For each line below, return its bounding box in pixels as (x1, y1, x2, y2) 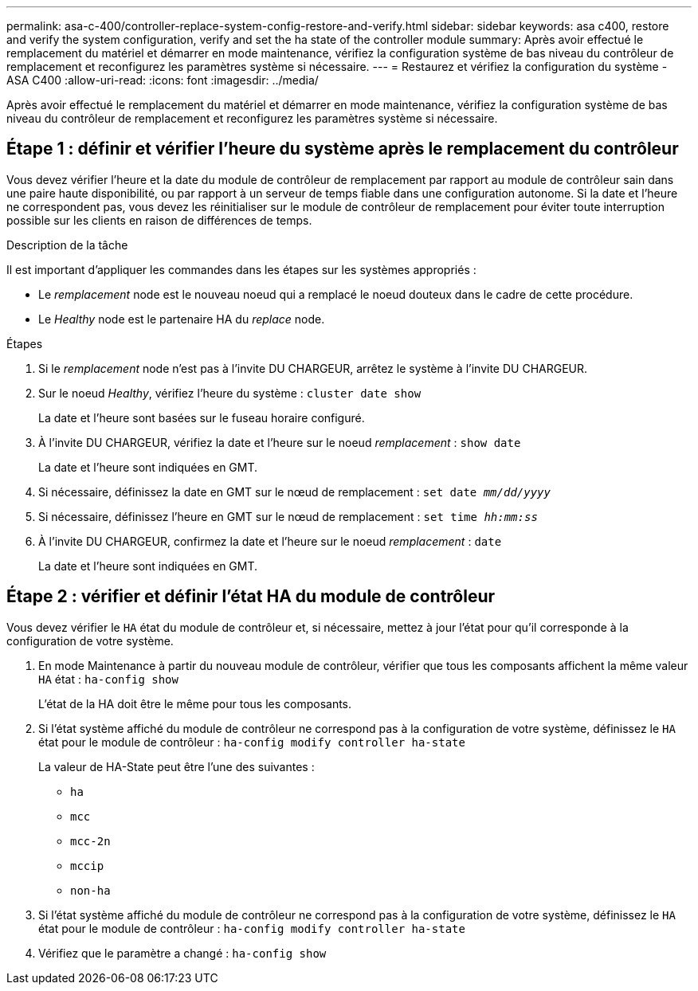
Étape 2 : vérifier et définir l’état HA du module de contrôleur (6, 586, 496, 607)
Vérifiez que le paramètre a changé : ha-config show (38, 946, 327, 960)
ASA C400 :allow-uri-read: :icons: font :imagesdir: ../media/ (6, 73, 319, 87)
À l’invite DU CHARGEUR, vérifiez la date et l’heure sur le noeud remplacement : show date (38, 435, 521, 449)
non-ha (70, 883, 111, 897)
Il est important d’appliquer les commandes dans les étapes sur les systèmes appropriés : (6, 262, 476, 276)
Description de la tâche (6, 237, 128, 252)
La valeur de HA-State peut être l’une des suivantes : (38, 759, 315, 774)
